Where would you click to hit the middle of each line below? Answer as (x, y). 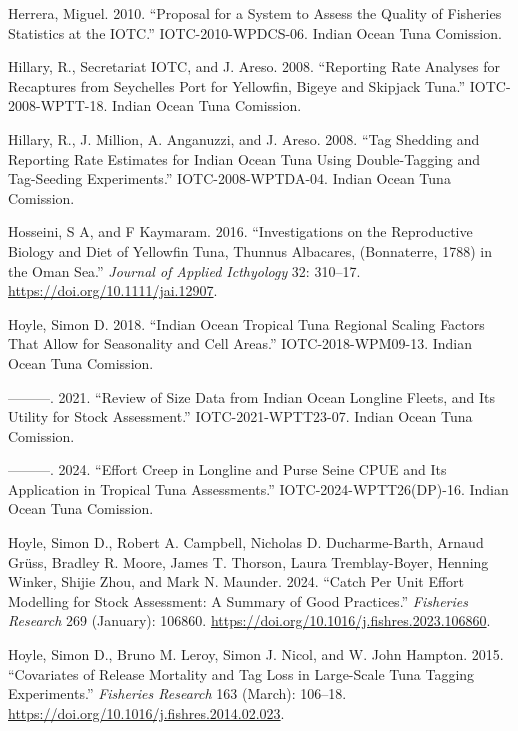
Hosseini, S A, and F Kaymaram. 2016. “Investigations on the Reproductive (240, 231)
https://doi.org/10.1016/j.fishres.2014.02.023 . (146, 712)
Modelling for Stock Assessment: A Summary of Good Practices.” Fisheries (238, 600)
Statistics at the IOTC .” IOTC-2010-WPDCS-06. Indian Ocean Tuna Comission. (255, 32)
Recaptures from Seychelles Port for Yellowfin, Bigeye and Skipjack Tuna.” (237, 85)
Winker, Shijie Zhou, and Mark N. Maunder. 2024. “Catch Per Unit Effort (236, 581)
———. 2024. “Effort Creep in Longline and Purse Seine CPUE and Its (227, 469)
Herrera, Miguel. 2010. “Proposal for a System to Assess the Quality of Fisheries (255, 13)
